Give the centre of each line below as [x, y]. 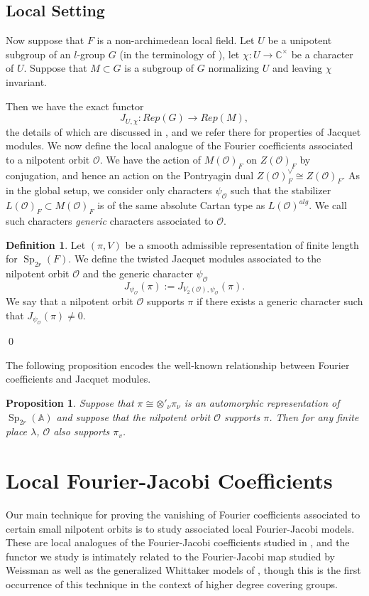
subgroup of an [38, 54]
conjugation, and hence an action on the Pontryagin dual [130, 175]
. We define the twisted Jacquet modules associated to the [195, 259]
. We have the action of [150, 159]
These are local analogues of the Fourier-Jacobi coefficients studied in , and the [178, 542]
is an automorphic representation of [262, 402]
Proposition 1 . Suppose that [70, 402]
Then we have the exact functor [75, 106]
